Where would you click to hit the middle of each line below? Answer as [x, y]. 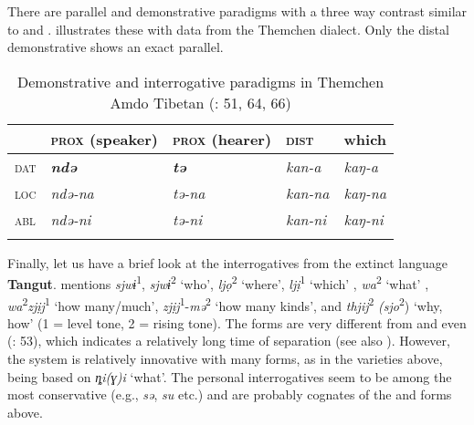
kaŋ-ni [363, 219]
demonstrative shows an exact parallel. [116, 47]
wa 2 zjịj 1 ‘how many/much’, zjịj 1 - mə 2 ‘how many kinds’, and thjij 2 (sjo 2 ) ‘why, [225, 304]
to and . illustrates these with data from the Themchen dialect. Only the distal [228, 29]
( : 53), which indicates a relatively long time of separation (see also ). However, [229, 341]
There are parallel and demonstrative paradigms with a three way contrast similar [237, 11]
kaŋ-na [365, 192]
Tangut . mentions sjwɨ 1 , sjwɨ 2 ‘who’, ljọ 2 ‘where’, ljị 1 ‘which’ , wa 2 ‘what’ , [218, 283]
